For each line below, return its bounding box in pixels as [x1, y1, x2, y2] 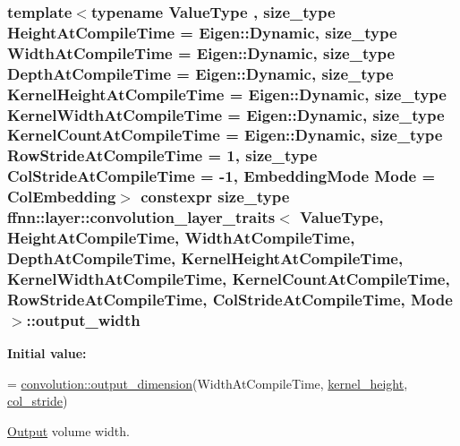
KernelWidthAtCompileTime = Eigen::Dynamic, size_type [7, 103, 445, 125]
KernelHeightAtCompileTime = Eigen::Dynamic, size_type [7, 82, 447, 105]
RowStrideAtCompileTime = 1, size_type [7, 144, 318, 167]
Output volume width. [7, 421, 130, 440]
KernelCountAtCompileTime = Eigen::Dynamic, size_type [7, 124, 443, 146]
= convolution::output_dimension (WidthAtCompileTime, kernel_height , [7, 373, 408, 392]
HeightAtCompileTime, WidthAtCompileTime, [7, 227, 355, 249]
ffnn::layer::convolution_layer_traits [7, 206, 276, 228]
